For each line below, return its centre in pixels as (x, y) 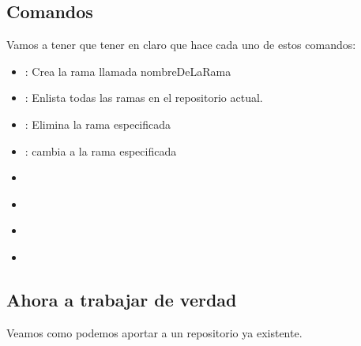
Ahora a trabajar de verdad (122, 299)
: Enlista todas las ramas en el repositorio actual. (144, 98)
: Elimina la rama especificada (98, 124)
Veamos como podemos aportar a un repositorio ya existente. (154, 332)
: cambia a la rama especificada (101, 150)
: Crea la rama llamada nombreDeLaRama (128, 71)
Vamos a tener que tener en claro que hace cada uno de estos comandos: (181, 45)
